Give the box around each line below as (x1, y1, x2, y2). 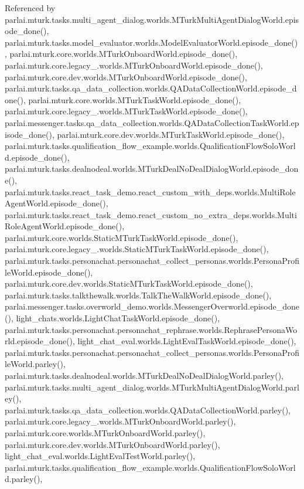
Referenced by (5, 2, 56, 13)
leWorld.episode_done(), (5, 266, 93, 278)
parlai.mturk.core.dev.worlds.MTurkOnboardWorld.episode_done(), (5, 70, 247, 83)
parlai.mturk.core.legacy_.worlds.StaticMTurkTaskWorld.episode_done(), (5, 243, 269, 255)
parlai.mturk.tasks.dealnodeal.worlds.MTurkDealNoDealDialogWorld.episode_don (5, 162, 299, 175)
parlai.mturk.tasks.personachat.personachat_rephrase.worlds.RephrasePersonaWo (5, 323, 298, 335)
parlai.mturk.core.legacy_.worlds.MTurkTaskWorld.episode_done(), (5, 105, 248, 117)
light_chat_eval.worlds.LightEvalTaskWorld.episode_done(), (77, 335, 296, 347)
